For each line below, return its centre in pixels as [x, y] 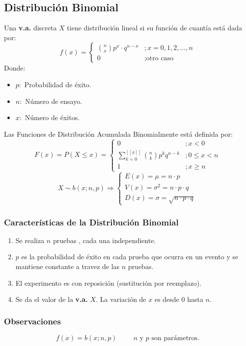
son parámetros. [176, 338]
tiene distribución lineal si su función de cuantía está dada [154, 28]
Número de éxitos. [52, 117]
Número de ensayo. [54, 101]
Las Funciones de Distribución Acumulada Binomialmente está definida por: [118, 134]
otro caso [160, 58]
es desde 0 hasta [179, 299]
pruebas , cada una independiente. [104, 240]
